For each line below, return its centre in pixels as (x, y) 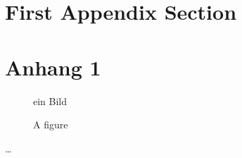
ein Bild (50, 101)
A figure (51, 124)
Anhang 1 (53, 67)
